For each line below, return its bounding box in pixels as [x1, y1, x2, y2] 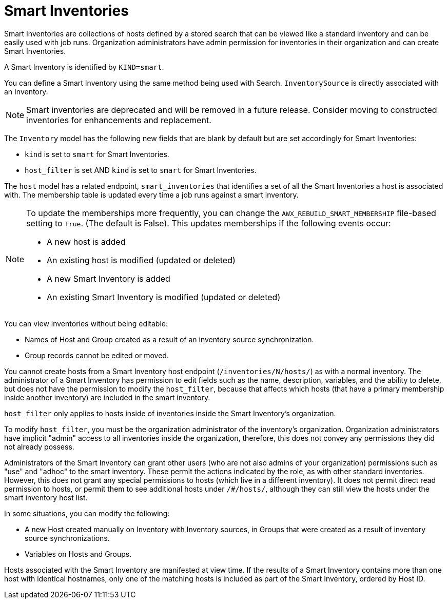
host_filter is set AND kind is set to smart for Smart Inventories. [25, 165, 257, 174]
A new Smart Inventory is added [47, 273, 170, 284]
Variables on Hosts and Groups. [25, 549, 132, 558]
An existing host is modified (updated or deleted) [47, 255, 236, 265]
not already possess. [4, 442, 74, 451]
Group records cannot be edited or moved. [25, 351, 169, 360]
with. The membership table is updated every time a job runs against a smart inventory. [4, 190, 299, 199]
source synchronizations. [25, 533, 110, 542]
